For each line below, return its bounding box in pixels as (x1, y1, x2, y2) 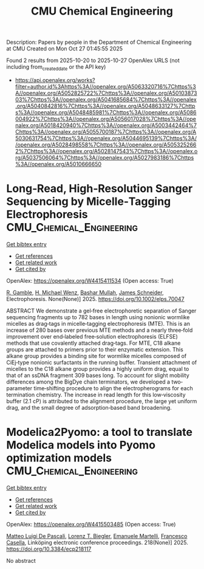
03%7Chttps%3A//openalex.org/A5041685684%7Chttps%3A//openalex (15, 95, 197, 103)
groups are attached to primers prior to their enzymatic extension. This (6, 345, 183, 353)
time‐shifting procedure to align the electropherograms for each (33, 384, 193, 391)
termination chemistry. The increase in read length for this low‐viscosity (6, 391, 186, 398)
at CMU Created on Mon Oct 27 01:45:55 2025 (6, 45, 123, 52)
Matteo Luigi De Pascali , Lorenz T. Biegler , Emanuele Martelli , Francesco (6, 532, 188, 539)
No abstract (6, 557, 36, 564)
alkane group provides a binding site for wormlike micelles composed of (6, 352, 187, 359)
